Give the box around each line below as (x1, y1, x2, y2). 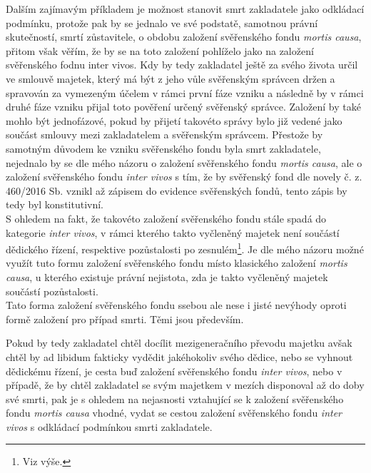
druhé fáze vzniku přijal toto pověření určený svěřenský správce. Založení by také (6, 99, 361, 114)
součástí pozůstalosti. (6, 283, 98, 298)
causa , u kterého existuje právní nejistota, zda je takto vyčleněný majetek (6, 269, 328, 284)
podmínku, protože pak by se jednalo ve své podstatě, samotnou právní (6, 15, 318, 30)
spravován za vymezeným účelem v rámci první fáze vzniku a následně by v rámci (6, 85, 364, 100)
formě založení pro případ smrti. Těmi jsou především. (6, 311, 244, 326)
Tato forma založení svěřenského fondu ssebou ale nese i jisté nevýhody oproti (6, 297, 347, 312)
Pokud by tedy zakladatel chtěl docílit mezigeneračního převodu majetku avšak (6, 335, 352, 350)
